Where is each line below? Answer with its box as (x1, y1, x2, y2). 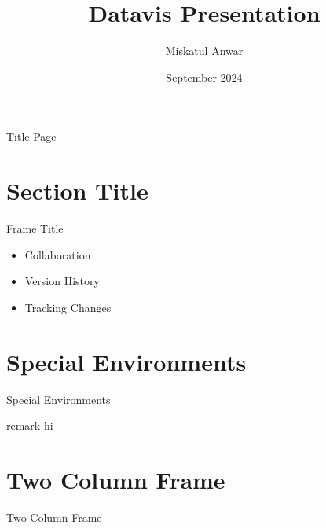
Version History (24, 273, 100, 289)
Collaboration (24, 246, 91, 262)
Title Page (6, 128, 57, 145)
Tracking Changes (24, 299, 112, 315)
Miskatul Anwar (165, 42, 244, 59)
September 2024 (166, 68, 243, 85)
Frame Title (6, 220, 64, 236)
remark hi (6, 417, 53, 434)
